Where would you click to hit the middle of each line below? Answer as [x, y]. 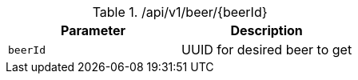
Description [267, 30]
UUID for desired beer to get [267, 50]
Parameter [93, 30]
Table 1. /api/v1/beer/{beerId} [180, 12]
